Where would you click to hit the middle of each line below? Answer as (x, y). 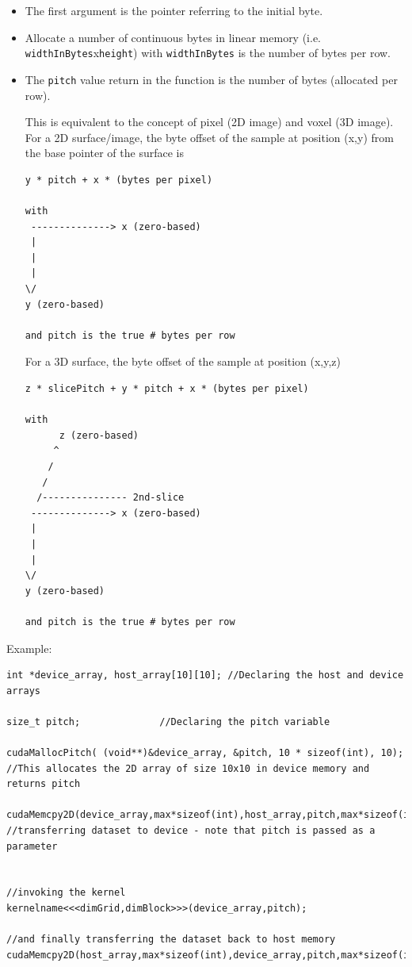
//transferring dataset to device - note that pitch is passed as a (191, 831)
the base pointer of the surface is (104, 153)
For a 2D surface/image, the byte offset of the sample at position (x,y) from (209, 137)
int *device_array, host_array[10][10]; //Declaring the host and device (205, 675)
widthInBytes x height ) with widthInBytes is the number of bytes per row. (208, 53)
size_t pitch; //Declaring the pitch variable (168, 721)
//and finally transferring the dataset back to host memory (171, 940)
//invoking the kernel (66, 893)
